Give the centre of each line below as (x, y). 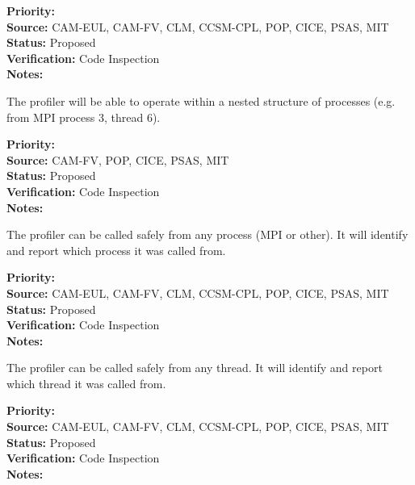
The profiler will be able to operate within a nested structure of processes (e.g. (201, 100)
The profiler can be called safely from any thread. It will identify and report (195, 368)
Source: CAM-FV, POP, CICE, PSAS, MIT (118, 159)
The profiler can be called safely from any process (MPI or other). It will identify (207, 234)
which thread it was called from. (86, 383)
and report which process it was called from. (116, 250)
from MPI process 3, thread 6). (84, 117)
